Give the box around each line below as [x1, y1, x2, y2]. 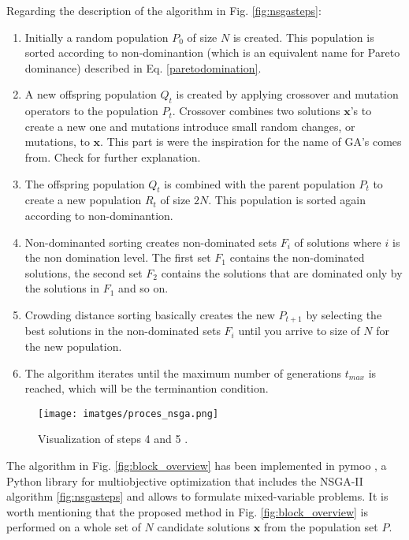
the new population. [24, 337, 122, 354]
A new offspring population [24, 86, 157, 102]
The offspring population [24, 175, 145, 192]
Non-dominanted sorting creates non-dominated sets [24, 233, 277, 250]
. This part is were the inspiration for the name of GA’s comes [100, 133, 402, 150]
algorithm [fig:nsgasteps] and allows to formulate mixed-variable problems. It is [6, 488, 389, 505]
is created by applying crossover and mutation [176, 86, 399, 102]
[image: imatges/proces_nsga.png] [38, 408, 219, 419]
